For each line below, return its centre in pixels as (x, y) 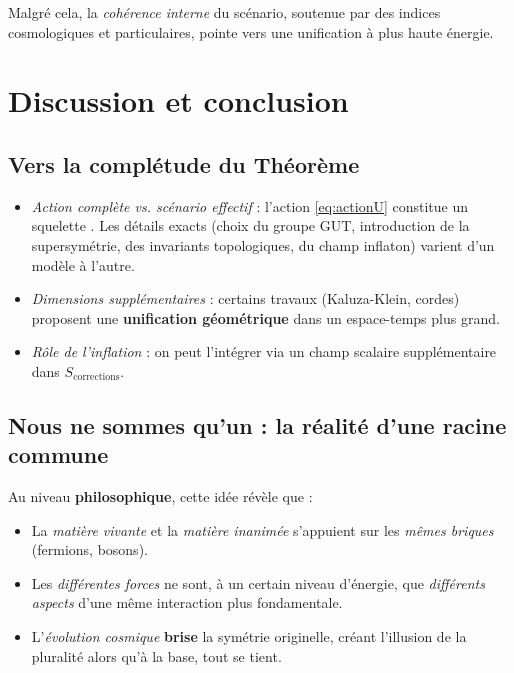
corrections (96, 377)
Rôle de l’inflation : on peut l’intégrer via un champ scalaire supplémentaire (264, 351)
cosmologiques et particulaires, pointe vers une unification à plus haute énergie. (251, 31)
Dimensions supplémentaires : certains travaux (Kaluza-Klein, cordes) (245, 298)
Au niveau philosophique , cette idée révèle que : (160, 496)
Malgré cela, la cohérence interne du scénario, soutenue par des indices (224, 12)
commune (58, 454)
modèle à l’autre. (83, 264)
